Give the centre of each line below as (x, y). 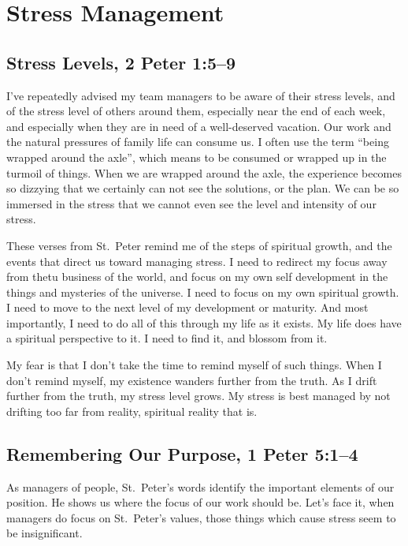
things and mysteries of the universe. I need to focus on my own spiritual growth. (203, 292)
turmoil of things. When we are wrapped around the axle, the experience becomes (204, 172)
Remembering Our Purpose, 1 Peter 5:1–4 (182, 453)
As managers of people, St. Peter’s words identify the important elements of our (200, 486)
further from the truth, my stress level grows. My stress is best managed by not (198, 396)
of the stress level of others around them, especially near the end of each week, (196, 111)
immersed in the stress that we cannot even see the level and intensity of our (191, 203)
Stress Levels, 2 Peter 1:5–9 (121, 62)
